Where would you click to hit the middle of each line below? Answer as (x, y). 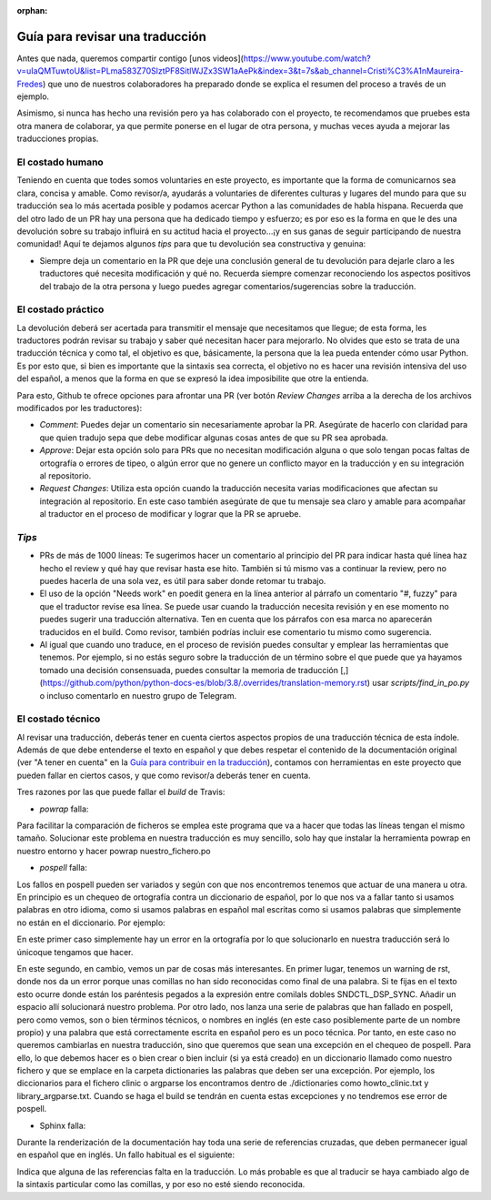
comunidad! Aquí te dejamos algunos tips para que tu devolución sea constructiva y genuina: (191, 244)
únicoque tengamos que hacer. (75, 952)
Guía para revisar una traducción (111, 36)
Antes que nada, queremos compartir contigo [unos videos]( (130, 58)
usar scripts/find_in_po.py (421, 683)
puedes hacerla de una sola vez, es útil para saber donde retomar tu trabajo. (183, 581)
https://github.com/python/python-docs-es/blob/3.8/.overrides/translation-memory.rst (205, 683)
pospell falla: (64, 868)
